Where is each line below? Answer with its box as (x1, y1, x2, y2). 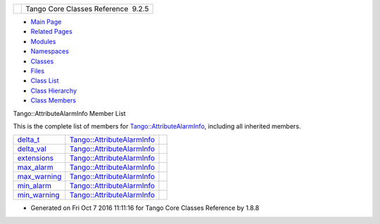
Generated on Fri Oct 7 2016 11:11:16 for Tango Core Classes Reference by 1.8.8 (30, 204, 260, 212)
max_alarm (17, 162, 53, 172)
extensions (17, 153, 54, 163)
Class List (30, 77, 59, 85)
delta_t (17, 135, 40, 145)
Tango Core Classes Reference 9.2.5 (25, 4, 149, 13)
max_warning (17, 172, 62, 182)
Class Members (30, 96, 77, 105)
